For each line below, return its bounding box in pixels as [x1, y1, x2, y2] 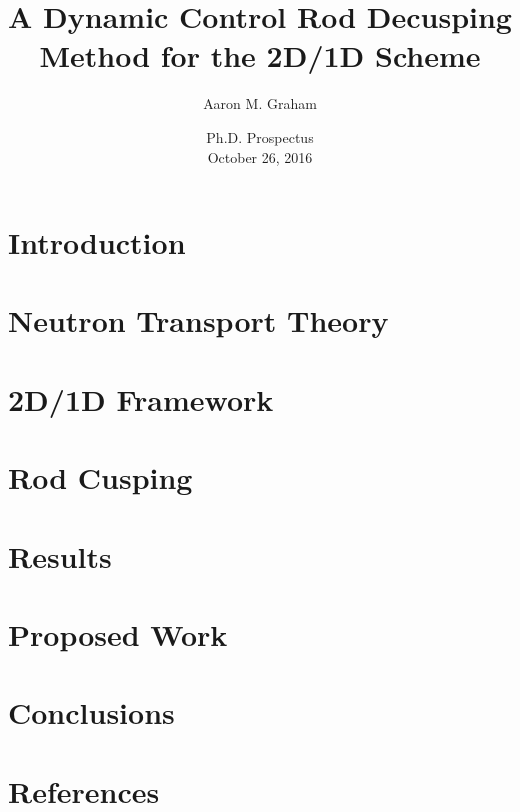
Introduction [8, 222, 186, 263]
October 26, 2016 [207, 146, 313, 167]
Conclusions [8, 692, 175, 733]
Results [8, 535, 112, 576]
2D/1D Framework [8, 378, 274, 419]
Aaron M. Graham [203, 93, 317, 114]
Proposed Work [8, 613, 228, 654]
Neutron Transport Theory [8, 300, 389, 341]
